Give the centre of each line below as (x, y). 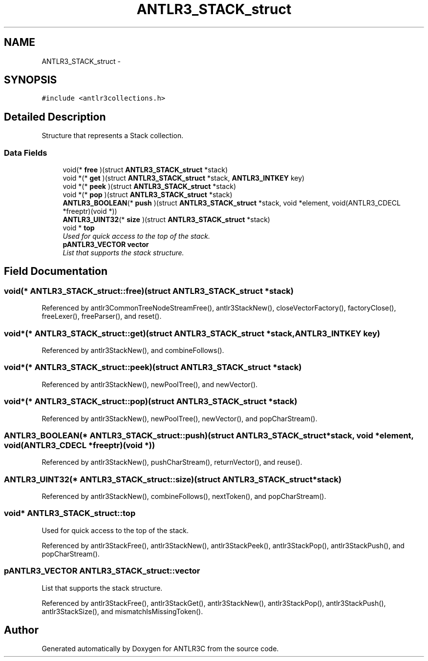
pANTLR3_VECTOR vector (106, 245)
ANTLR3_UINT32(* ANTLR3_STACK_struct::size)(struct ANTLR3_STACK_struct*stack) (173, 479)
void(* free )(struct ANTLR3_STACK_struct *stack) (145, 170)
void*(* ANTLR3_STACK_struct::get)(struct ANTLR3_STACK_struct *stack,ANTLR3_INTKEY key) (192, 333)
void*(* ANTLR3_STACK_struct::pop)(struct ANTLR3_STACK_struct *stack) (151, 402)
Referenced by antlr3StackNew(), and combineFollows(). (133, 350)
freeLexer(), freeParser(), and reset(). (102, 316)
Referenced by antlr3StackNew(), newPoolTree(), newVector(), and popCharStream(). (180, 418)
